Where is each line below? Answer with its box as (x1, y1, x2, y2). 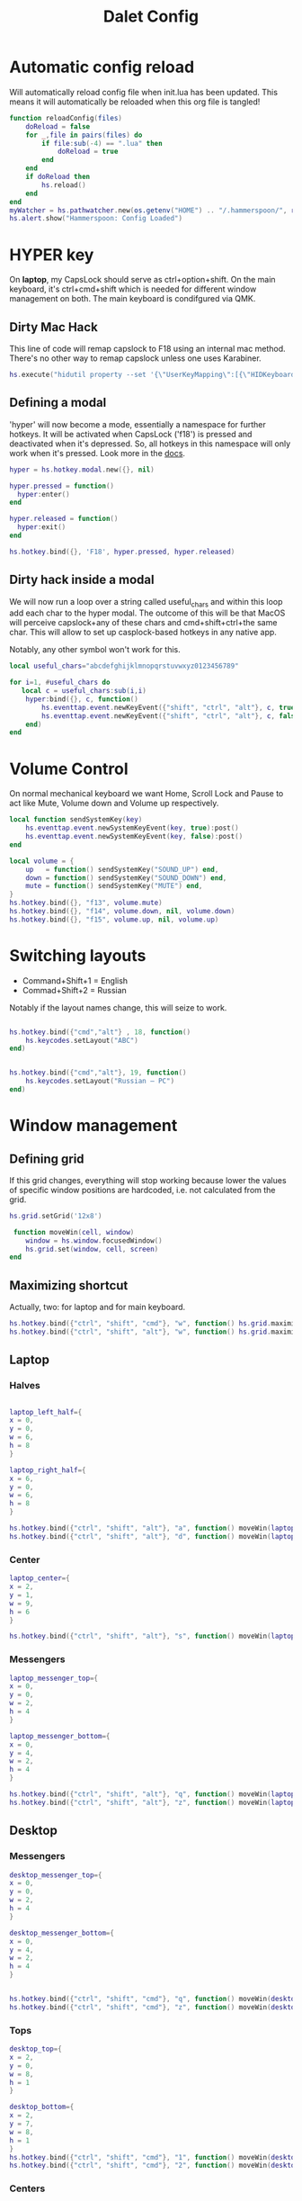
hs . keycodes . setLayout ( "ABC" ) (25, 1036, 139, 1045)
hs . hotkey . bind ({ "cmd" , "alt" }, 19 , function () (9, 1068, 187, 1077)
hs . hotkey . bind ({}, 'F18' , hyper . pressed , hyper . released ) (9, 547, 235, 556)
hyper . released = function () (9, 515, 119, 524)
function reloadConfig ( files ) (9, 113, 123, 122)
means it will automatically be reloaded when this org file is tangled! (9, 96, 261, 107)
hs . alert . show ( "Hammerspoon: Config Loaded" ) (9, 214, 182, 223)
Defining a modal (9, 395, 107, 410)
